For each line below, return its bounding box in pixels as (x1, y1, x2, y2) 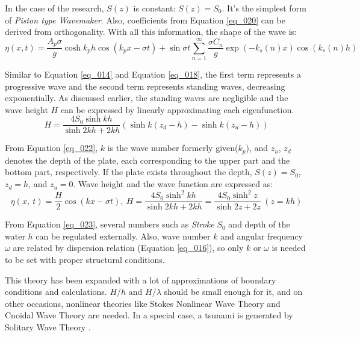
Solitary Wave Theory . (5, 320, 91, 333)
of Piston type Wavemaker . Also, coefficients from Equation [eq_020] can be (5, 13, 285, 26)
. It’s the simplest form (222, 2, 306, 14)
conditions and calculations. (5, 285, 107, 298)
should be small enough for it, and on (164, 285, 303, 298)
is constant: (133, 2, 176, 14)
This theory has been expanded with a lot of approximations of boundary (5, 273, 276, 286)
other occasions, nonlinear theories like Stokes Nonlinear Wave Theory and (5, 297, 281, 309)
